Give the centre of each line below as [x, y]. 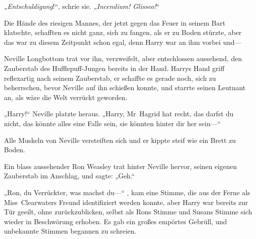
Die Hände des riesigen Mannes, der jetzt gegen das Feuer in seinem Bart [115, 22]
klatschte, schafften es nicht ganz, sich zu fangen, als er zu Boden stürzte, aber [123, 32]
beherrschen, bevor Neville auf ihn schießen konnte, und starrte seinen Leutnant [125, 87]
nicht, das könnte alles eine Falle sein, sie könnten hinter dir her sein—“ [112, 123]
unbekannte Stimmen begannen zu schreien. [70, 231]
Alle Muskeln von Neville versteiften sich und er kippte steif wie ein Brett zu [120, 140]
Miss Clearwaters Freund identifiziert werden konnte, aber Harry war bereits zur [126, 202]
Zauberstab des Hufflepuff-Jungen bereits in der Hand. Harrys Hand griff [114, 68]
